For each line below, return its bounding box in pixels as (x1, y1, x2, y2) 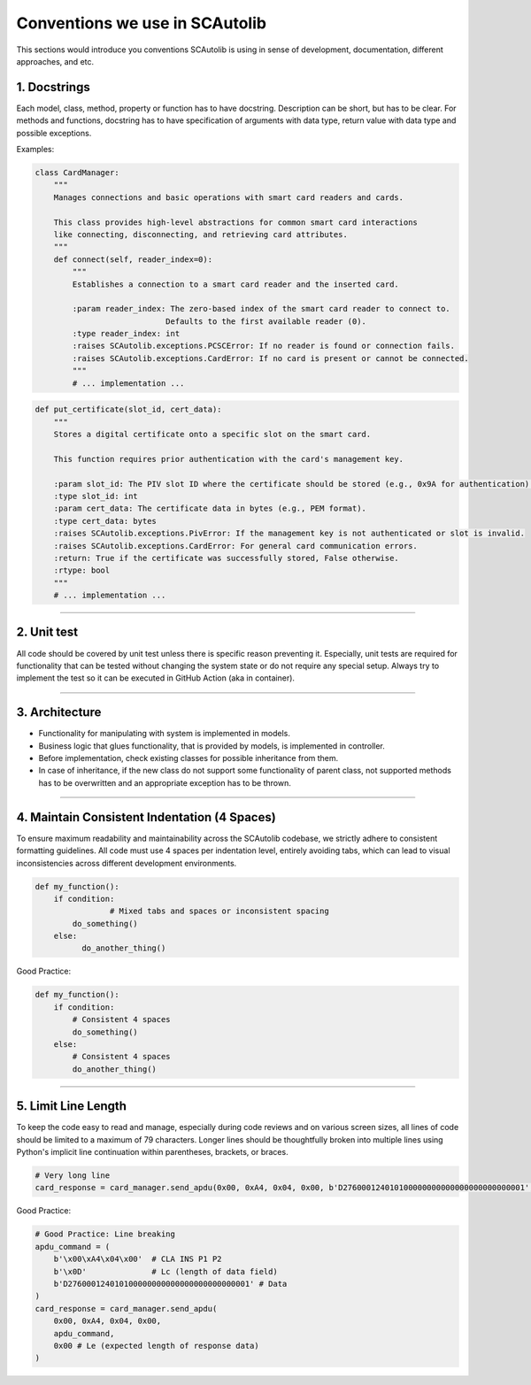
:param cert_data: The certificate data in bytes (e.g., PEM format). (53, 504, 367, 513)
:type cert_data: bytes (53, 516, 157, 526)
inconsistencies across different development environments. (16, 858, 237, 868)
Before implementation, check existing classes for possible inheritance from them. (38, 753, 339, 764)
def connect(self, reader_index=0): (53, 254, 212, 265)
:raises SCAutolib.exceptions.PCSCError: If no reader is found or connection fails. (72, 341, 456, 351)
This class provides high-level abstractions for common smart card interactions (53, 217, 418, 227)
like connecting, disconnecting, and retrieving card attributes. (53, 229, 349, 239)
